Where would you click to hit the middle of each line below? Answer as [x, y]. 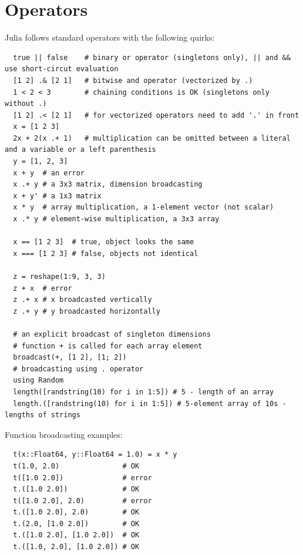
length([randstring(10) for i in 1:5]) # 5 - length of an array [144, 392]
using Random [38, 380]
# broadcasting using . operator [78, 369]
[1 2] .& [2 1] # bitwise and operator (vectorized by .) [133, 80]
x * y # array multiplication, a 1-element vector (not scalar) [144, 207]
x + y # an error [49, 173]
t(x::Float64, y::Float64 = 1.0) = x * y [95, 455]
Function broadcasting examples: [64, 434]
